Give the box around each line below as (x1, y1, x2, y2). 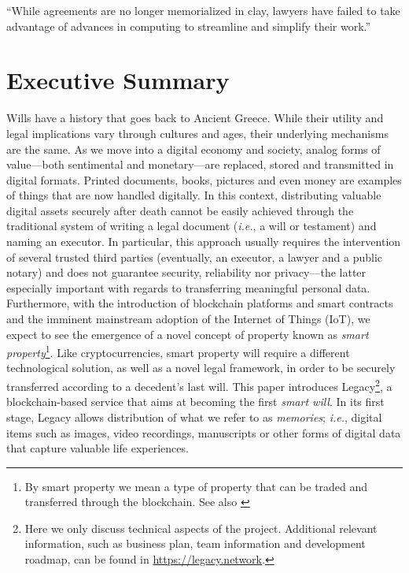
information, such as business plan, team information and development (24, 535, 366, 552)
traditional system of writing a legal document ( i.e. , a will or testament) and (6, 218, 377, 234)
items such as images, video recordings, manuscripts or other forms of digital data (6, 424, 401, 441)
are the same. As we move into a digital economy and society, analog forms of (6, 140, 381, 157)
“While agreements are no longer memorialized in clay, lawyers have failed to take (6, 2, 400, 18)
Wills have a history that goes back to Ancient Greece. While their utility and (6, 110, 384, 126)
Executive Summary (6, 64, 230, 96)
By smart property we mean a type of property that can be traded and (24, 478, 368, 494)
